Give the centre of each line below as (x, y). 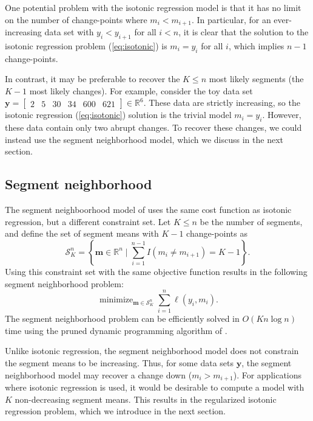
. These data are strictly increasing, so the (222, 103)
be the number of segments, (251, 221)
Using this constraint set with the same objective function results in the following (156, 271)
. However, (282, 115)
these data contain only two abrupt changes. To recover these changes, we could (153, 127)
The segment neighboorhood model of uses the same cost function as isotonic (148, 210)
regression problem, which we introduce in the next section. (115, 411)
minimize (116, 300)
